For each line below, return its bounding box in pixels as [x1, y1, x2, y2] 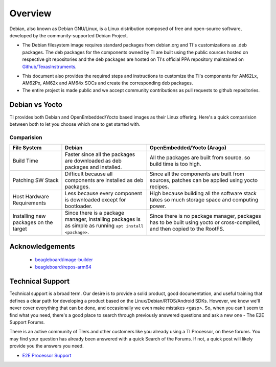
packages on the [12, 219, 53, 226]
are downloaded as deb [64, 157, 122, 165]
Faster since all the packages [64, 151, 135, 158]
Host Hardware [12, 193, 49, 200]
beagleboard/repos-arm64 [35, 264, 91, 270]
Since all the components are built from [149, 170, 245, 177]
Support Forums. [9, 319, 45, 325]
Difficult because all [64, 170, 113, 177]
